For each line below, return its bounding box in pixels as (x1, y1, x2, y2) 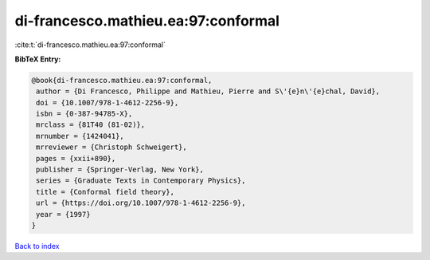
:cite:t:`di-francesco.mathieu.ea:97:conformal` (14, 40, 166, 49)
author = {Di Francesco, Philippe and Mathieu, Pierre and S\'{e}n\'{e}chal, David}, (36, 87, 381, 96)
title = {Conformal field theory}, (36, 187, 175, 196)
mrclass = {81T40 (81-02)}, (36, 120, 146, 129)
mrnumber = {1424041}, (36, 132, 125, 140)
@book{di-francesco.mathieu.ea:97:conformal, (31, 76, 213, 85)
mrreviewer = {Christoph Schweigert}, (36, 143, 187, 152)
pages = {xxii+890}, (36, 154, 116, 163)
